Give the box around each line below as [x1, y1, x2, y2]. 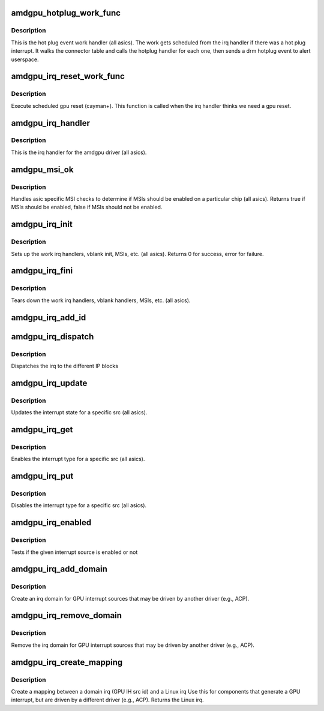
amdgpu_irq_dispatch [11, 332, 94, 342]
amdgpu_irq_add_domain [11, 564, 108, 574]
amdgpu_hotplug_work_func [11, 8, 121, 18]
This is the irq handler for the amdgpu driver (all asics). [11, 149, 147, 156]
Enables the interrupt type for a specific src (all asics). [11, 456, 145, 463]
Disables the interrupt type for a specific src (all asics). [11, 502, 147, 509]
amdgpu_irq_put [11, 471, 74, 481]
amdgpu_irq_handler [11, 118, 90, 128]
